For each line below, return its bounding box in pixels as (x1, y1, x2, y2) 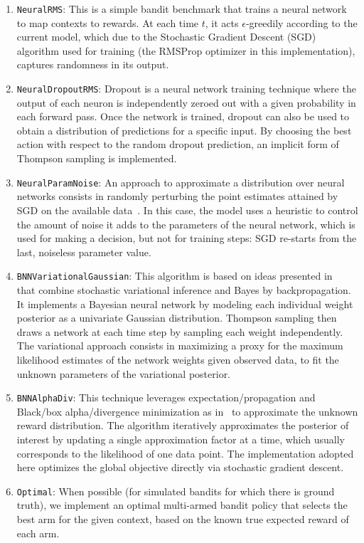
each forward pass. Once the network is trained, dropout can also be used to (16, 109, 350, 124)
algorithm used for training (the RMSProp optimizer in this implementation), (16, 43, 355, 58)
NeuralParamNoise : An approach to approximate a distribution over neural (16, 174, 345, 189)
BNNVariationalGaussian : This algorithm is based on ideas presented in (16, 268, 333, 283)
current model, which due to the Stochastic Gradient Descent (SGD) (16, 29, 316, 44)
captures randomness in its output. (16, 57, 169, 72)
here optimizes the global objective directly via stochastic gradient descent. (16, 460, 344, 475)
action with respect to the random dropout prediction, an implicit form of (16, 137, 339, 152)
